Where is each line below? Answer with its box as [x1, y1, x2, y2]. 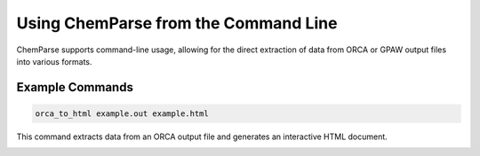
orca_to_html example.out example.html [35, 108, 209, 119]
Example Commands [16, 80, 133, 95]
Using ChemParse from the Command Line [16, 13, 338, 33]
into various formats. [16, 56, 92, 66]
